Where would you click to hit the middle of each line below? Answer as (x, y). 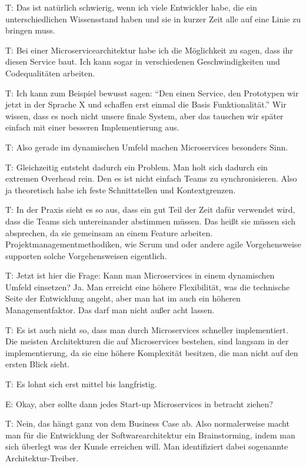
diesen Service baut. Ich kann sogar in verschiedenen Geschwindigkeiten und (143, 61)
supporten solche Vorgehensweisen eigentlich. (86, 255)
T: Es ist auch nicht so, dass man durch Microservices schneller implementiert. (147, 329)
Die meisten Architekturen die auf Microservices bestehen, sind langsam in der (147, 341)
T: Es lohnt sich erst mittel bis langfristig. (81, 384)
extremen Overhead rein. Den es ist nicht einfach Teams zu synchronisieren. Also (151, 178)
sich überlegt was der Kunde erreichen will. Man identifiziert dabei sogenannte (147, 446)
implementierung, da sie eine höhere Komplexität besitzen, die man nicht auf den (152, 352)
